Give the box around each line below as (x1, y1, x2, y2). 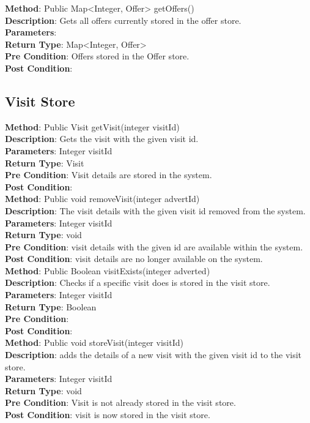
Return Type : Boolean (5, 300, 97, 313)
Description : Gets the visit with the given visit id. (5, 132, 199, 145)
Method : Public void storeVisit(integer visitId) (5, 336, 183, 349)
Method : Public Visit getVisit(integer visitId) (5, 120, 180, 133)
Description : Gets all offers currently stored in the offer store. (5, 13, 242, 26)
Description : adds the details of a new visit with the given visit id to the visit (5, 348, 302, 361)
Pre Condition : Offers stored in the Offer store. (5, 50, 190, 62)
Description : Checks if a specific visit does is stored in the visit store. (5, 276, 270, 289)
